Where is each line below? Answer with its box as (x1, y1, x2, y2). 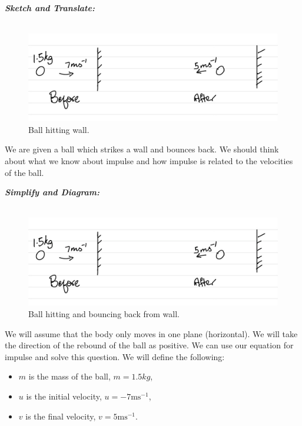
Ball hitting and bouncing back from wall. (28, 308, 180, 320)
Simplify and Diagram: (5, 186, 100, 198)
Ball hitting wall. (28, 123, 89, 135)
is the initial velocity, (26, 390, 102, 402)
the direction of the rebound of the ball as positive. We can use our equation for (5, 339, 294, 351)
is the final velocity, (25, 410, 96, 422)
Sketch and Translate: (5, 2, 95, 14)
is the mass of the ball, (28, 370, 111, 382)
